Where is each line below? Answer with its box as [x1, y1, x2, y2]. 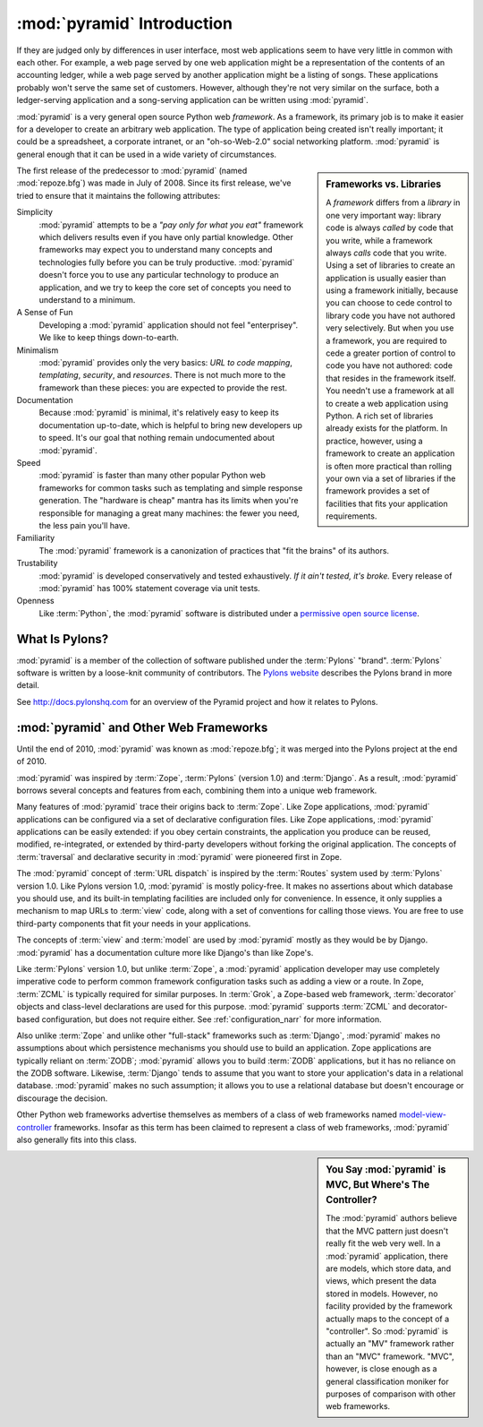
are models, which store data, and [326, 1263, 452, 1274]
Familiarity [16, 533, 55, 544]
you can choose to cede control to [326, 297, 453, 308]
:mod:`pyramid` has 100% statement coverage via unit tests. [38, 582, 261, 593]
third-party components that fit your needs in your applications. [16, 918, 251, 929]
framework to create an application [326, 448, 455, 459]
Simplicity [16, 207, 54, 218]
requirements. [326, 511, 377, 521]
